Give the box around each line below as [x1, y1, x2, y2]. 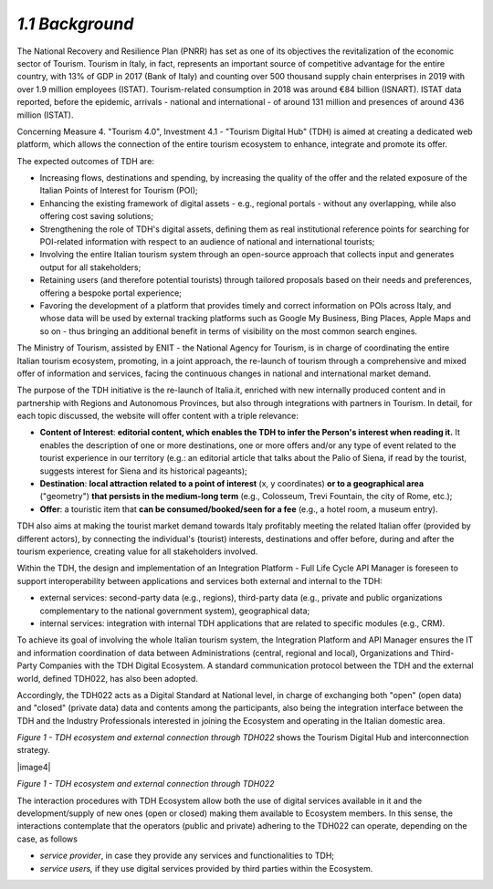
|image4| [16, 761, 51, 772]
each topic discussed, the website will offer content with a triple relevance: [16, 411, 299, 422]
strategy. [16, 745, 50, 756]
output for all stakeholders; [39, 261, 142, 273]
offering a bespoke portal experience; [39, 288, 183, 298]
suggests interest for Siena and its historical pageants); [39, 465, 248, 476]
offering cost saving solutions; [39, 211, 154, 222]
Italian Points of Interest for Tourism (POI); [39, 185, 198, 196]
